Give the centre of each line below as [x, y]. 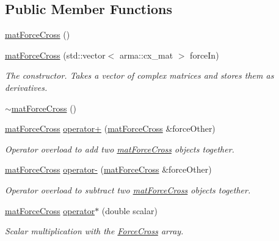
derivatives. [26, 87]
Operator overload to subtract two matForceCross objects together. [128, 189]
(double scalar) [129, 210]
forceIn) [205, 55]
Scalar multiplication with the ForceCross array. [94, 231]
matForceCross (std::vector [55, 55]
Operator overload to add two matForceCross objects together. [120, 149]
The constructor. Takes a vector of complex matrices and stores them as [139, 75]
